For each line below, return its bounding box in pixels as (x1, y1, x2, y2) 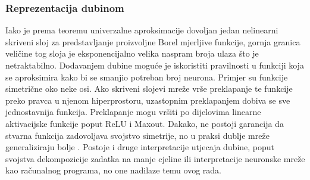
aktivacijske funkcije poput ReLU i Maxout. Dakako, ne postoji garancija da (5, 117, 284, 129)
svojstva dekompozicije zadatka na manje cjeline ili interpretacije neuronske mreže (5, 152, 305, 165)
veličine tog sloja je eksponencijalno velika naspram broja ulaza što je (5, 47, 259, 60)
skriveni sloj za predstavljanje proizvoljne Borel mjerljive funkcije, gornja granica (5, 35, 300, 48)
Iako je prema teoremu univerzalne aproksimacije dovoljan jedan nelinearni (5, 24, 278, 36)
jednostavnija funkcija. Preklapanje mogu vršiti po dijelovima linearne (5, 105, 261, 118)
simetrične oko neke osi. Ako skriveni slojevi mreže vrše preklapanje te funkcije (5, 82, 293, 95)
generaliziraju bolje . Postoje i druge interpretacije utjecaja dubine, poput (5, 141, 275, 153)
